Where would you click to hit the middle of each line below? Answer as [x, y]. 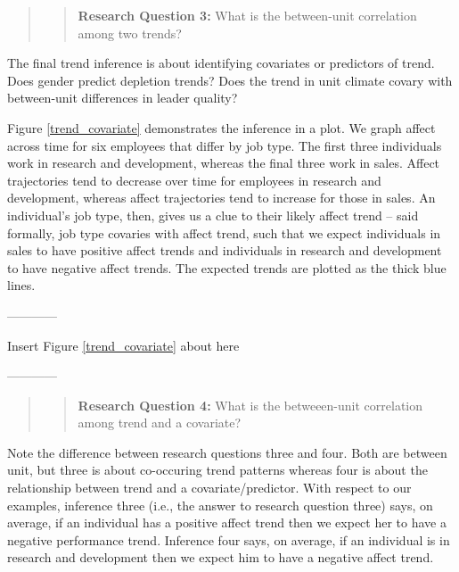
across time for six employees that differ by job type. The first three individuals [225, 145]
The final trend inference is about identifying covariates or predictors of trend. [221, 63]
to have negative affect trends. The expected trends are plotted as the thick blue [227, 267]
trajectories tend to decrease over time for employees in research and [194, 180]
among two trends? [130, 33]
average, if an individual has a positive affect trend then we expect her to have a [227, 522]
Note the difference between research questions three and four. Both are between [227, 452]
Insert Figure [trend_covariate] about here [123, 345]
